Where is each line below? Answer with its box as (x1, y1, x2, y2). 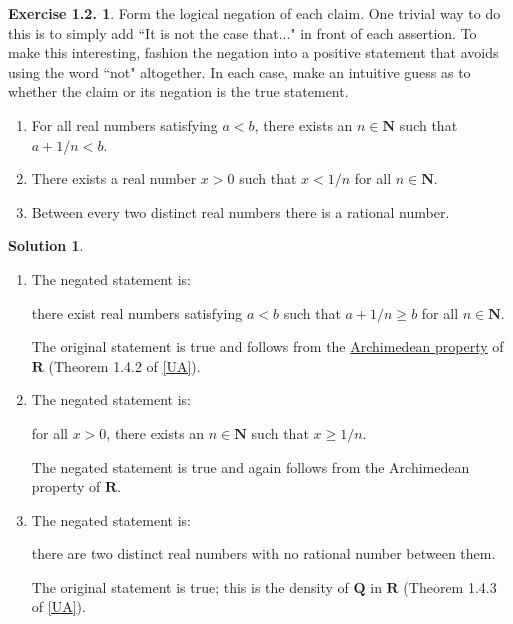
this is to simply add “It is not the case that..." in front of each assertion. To (8, 22, 477, 43)
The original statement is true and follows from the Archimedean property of (31, 336, 504, 357)
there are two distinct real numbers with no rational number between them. (31, 543, 496, 564)
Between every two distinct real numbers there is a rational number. (31, 201, 450, 222)
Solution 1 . (8, 235, 84, 256)
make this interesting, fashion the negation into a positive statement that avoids (8, 42, 499, 63)
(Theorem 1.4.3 (403, 576, 497, 597)
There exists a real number (31, 168, 197, 189)
